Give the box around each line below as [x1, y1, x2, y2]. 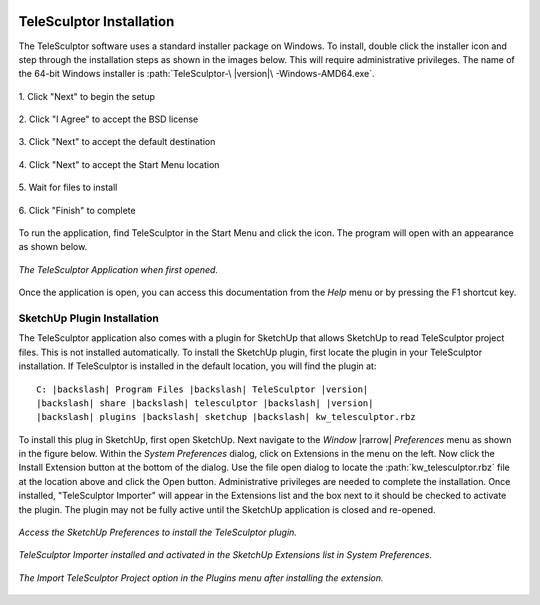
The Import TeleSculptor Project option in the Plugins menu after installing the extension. [18, 571, 384, 584]
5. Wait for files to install [18, 181, 118, 194]
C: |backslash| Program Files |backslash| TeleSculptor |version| [36, 383, 369, 395]
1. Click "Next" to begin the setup [18, 90, 155, 102]
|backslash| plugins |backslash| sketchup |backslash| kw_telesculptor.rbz [36, 411, 416, 423]
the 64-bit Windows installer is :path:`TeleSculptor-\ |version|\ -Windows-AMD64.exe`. [18, 68, 375, 80]
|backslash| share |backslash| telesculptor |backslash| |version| [36, 397, 374, 409]
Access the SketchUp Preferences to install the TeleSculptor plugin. [18, 526, 297, 539]
